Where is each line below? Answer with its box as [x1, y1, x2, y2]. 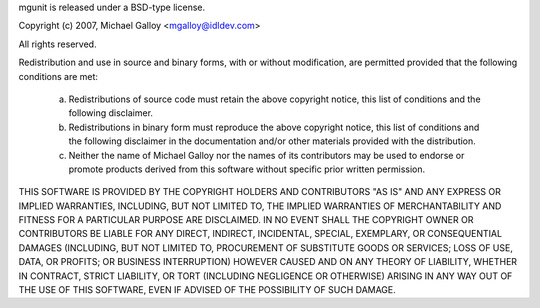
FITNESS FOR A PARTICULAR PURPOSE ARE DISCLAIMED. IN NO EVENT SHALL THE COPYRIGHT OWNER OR [18, 214, 474, 226]
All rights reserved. [18, 38, 97, 50]
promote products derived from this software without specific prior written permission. [68, 163, 426, 175]
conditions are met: [18, 70, 99, 82]
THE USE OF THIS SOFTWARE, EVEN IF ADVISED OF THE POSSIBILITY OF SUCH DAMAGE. [18, 284, 397, 296]
